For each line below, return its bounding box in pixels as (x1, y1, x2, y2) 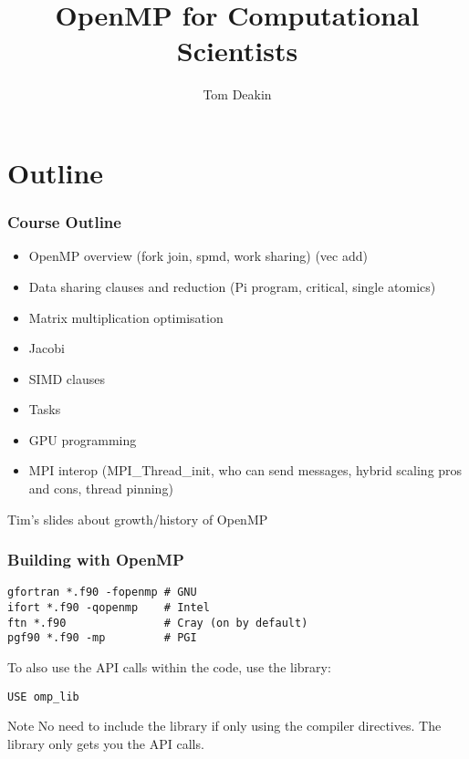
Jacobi (28, 338, 65, 358)
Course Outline (7, 211, 121, 234)
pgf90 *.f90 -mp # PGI (7, 631, 197, 645)
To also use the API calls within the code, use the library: (7, 658, 331, 677)
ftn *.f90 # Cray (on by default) (7, 616, 308, 629)
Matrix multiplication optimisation (28, 307, 224, 327)
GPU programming (28, 430, 137, 449)
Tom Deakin (203, 85, 272, 104)
